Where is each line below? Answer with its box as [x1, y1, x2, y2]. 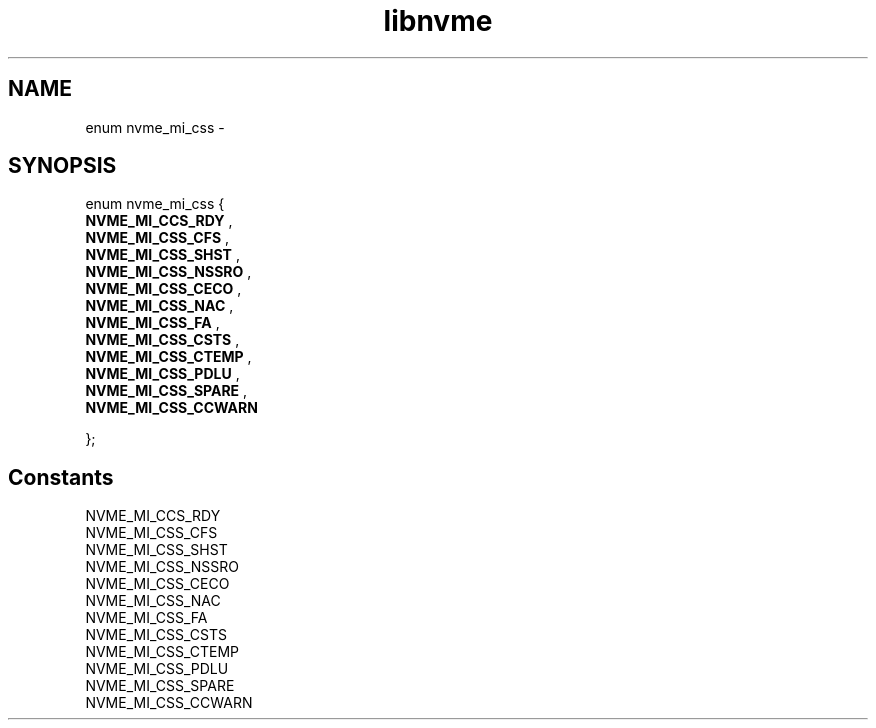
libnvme [383, 4, 493, 38]
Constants [8, 464, 114, 490]
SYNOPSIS [8, 153, 117, 179]
